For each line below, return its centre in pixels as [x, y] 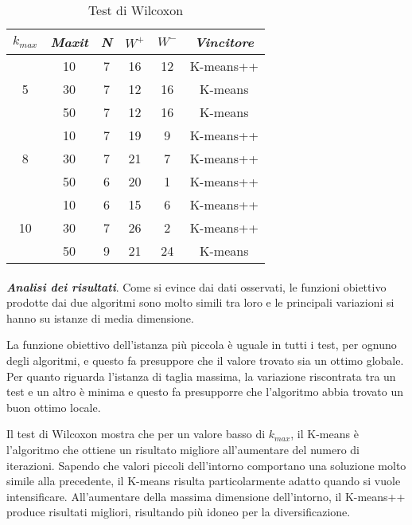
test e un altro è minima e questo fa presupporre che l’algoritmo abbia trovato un [205, 392]
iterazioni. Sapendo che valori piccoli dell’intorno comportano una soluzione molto [206, 465]
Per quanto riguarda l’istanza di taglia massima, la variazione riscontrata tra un [201, 376]
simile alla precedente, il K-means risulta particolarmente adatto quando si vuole [204, 481]
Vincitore [224, 42]
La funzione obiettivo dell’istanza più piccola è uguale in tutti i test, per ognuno [202, 345]
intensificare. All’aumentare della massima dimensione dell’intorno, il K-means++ [206, 496]
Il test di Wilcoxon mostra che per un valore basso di [136, 434]
